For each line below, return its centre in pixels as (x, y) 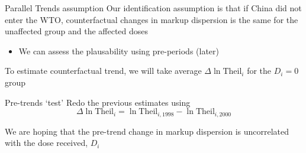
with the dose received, (46, 143)
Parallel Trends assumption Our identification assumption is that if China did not (153, 8)
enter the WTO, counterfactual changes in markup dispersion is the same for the (152, 19)
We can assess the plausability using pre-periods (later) (119, 51)
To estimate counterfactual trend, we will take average (103, 71)
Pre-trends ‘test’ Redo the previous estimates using (98, 102)
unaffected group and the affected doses (77, 31)
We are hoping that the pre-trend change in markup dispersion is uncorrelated (147, 131)
